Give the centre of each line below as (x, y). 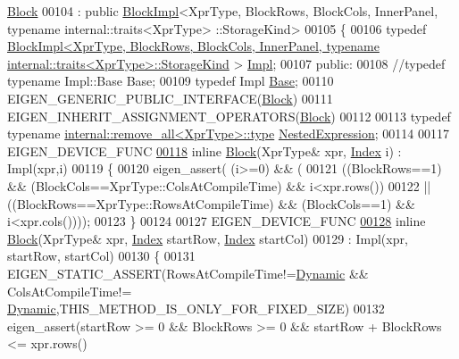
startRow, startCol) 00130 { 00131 (101, 256)
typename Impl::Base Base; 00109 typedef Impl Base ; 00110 (171, 81)
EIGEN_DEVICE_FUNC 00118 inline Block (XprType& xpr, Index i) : (204, 150)
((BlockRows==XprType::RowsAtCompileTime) (141, 203)
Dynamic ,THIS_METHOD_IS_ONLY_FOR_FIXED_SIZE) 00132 (196, 309)
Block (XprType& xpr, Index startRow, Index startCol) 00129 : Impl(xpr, (208, 238)
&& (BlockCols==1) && (346, 203)
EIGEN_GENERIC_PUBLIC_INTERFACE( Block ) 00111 (170, 98)
